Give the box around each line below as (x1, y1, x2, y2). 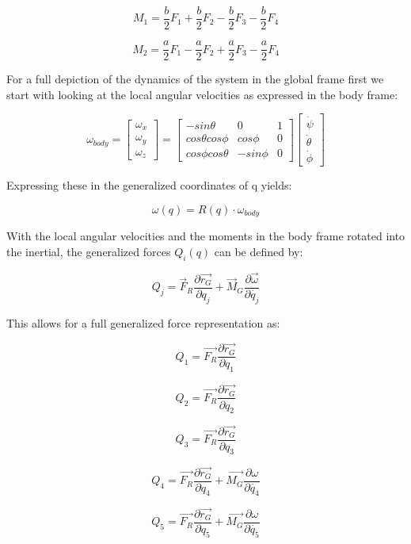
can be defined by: (214, 243, 303, 259)
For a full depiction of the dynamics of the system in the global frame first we (6, 71, 384, 87)
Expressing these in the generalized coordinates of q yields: (6, 177, 292, 193)
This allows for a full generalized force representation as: (6, 314, 280, 331)
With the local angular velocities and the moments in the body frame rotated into (6, 228, 405, 244)
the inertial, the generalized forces (6, 243, 171, 259)
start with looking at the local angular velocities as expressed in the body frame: (6, 86, 398, 102)
